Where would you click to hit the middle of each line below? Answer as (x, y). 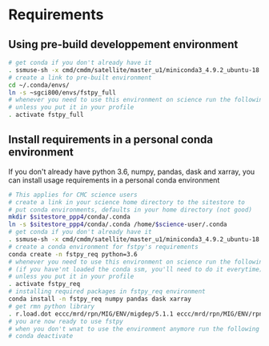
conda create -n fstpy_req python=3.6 (73, 254)
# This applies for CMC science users (73, 195)
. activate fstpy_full (46, 115)
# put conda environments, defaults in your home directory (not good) (130, 210)
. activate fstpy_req (44, 284)
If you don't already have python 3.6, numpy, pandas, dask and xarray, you (132, 171)
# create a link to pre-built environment (80, 78)
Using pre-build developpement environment (123, 44)
